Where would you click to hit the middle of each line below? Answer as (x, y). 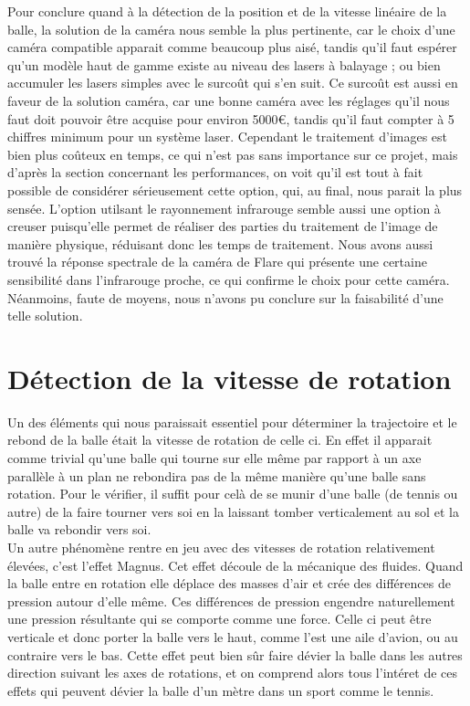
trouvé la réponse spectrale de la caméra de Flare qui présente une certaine (217, 262)
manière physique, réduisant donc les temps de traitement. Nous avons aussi (220, 243)
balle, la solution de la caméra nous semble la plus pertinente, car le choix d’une (231, 29)
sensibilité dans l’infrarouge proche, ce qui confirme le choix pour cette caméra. (229, 279)
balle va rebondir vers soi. (79, 529)
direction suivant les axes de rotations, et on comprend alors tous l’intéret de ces (233, 673)
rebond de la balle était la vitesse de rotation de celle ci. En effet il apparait (220, 440)
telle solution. (45, 316)
